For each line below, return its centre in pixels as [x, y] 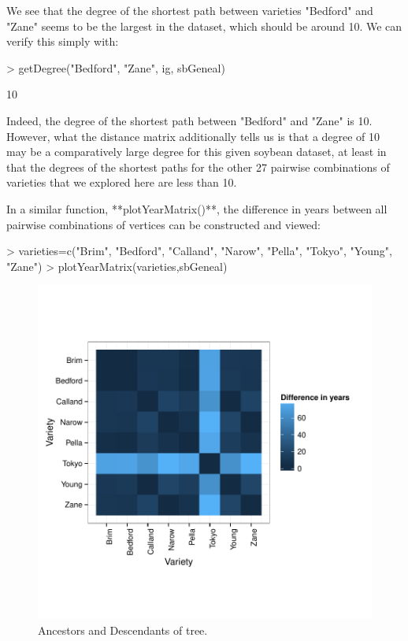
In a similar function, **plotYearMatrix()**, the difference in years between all [197, 208]
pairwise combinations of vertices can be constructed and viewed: [164, 224]
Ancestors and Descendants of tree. [123, 630]
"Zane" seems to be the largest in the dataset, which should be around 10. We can [204, 26]
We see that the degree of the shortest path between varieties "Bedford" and [190, 10]
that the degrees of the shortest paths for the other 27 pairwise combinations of [198, 167]
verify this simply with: [63, 41]
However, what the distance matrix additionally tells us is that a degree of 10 [193, 136]
